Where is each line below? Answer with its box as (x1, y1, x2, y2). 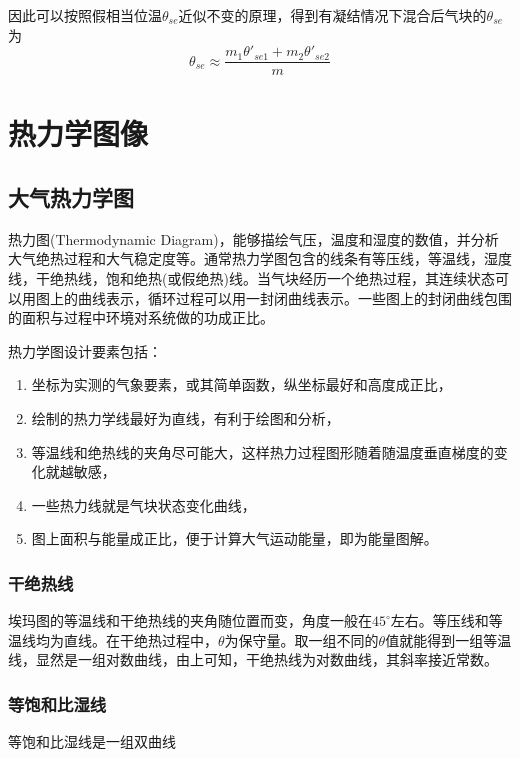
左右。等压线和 (390, 610, 489, 631)
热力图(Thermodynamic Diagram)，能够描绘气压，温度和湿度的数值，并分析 (8, 228, 499, 249)
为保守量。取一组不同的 (224, 629, 379, 650)
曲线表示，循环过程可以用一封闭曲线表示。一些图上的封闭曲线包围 (77, 287, 512, 308)
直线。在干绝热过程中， (63, 629, 218, 650)
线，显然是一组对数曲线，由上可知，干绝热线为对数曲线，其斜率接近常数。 (8, 649, 498, 670)
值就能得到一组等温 (385, 629, 512, 650)
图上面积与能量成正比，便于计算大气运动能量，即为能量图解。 (31, 528, 438, 549)
